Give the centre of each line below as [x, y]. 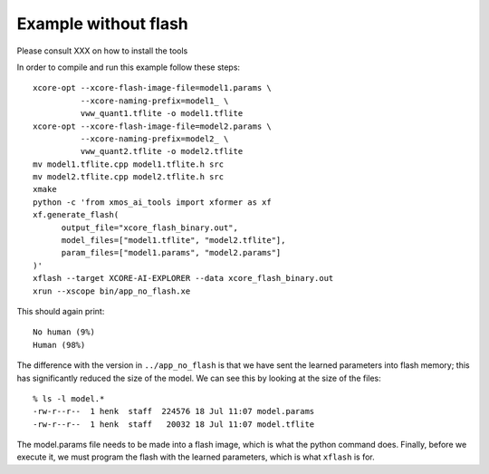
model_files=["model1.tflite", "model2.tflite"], [173, 241]
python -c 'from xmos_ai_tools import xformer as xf [152, 202]
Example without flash [103, 24]
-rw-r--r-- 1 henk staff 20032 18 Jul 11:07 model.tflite [174, 424]
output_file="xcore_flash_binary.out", [150, 227]
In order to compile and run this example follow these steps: [128, 67]
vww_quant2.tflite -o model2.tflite [162, 151]
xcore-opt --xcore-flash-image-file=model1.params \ [152, 88]
